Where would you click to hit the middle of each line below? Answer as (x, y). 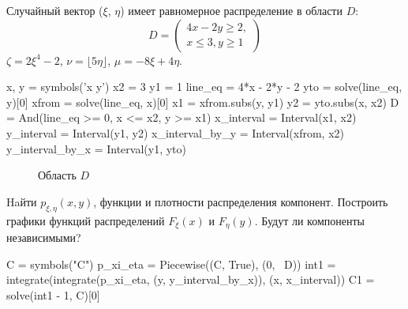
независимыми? (44, 237)
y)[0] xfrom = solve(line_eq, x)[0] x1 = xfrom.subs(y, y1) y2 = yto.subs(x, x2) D (203, 102)
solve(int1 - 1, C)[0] (53, 294)
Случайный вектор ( (55, 10)
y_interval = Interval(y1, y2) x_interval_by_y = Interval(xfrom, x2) (176, 132)
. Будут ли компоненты (309, 220)
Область (57, 175)
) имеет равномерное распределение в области (231, 10)
